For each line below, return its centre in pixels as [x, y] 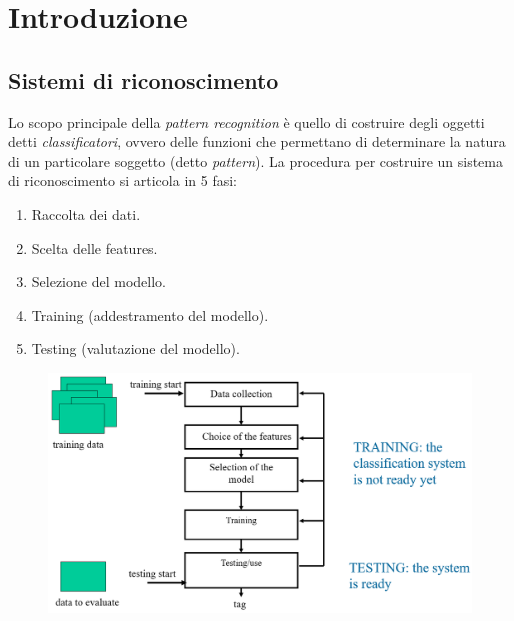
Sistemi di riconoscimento [143, 79]
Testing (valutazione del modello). [135, 348]
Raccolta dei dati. [86, 213]
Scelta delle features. [94, 247]
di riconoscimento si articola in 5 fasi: [122, 180]
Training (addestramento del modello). [150, 314]
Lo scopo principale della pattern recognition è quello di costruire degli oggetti [246, 121]
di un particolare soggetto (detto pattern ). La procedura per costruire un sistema [255, 160]
